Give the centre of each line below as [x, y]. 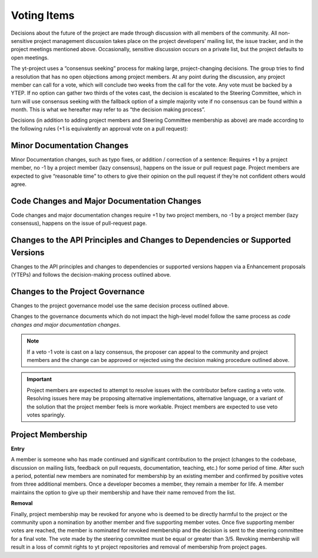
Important [39, 379]
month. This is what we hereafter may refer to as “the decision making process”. [108, 109]
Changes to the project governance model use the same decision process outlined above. [120, 305]
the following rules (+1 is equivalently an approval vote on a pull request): [100, 128]
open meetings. [30, 57]
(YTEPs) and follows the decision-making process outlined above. [91, 275]
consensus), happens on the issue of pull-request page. [79, 223]
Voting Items [43, 15]
